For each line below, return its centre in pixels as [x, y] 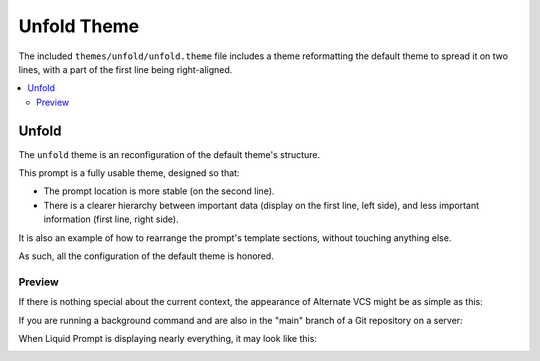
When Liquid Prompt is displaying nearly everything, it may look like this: [167, 338]
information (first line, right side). [111, 219]
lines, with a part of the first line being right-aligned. [125, 69]
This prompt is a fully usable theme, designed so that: [129, 173]
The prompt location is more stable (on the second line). [159, 191]
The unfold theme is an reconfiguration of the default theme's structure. [169, 154]
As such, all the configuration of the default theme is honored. [146, 256]
